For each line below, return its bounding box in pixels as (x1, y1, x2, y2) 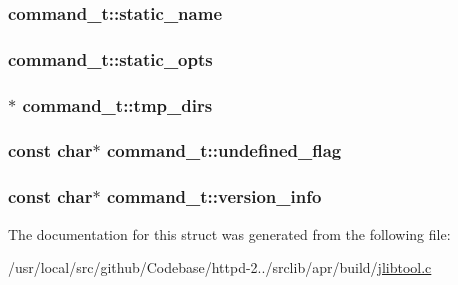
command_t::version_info (106, 184, 322, 209)
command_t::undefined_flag (106, 138, 342, 163)
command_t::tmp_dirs (22, 92, 213, 117)
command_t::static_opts (8, 46, 213, 71)
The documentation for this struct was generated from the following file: (8, 223, 451, 244)
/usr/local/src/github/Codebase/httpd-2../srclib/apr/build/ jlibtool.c (8, 257, 432, 278)
